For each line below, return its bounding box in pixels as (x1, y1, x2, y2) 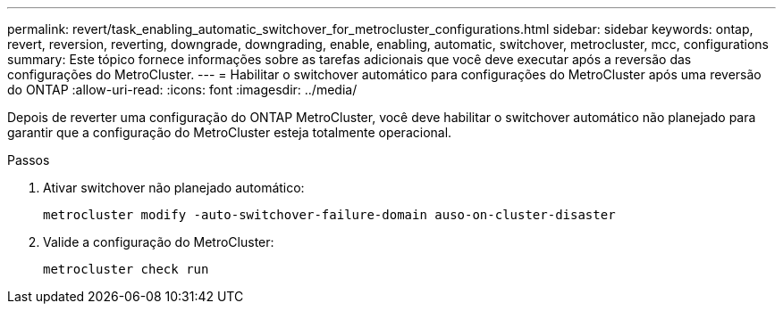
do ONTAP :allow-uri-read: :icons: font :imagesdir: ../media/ (7, 82, 358, 97)
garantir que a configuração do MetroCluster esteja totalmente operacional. (7, 125, 452, 140)
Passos (7, 152, 50, 168)
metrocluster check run (43, 262, 209, 276)
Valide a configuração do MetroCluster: (43, 234, 274, 250)
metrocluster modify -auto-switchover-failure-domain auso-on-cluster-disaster (43, 208, 616, 222)
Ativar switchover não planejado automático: (43, 180, 305, 195)
